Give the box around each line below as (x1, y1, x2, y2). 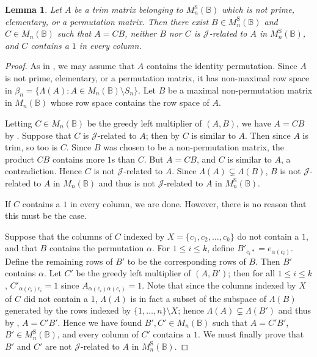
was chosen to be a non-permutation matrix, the (103, 141, 285, 153)
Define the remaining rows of (5, 254, 113, 267)
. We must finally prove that (198, 328, 304, 340)
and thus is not (98, 176, 155, 189)
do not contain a (237, 229, 299, 242)
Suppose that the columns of (5, 229, 112, 242)
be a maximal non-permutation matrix (168, 83, 313, 96)
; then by (145, 128, 180, 141)
